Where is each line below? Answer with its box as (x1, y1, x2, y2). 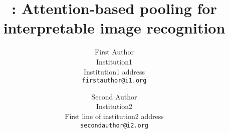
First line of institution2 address (65, 110, 164, 121)
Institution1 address (83, 66, 145, 76)
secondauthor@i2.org (80, 121, 149, 129)
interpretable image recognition (3, 17, 225, 38)
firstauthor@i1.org (82, 77, 147, 84)
